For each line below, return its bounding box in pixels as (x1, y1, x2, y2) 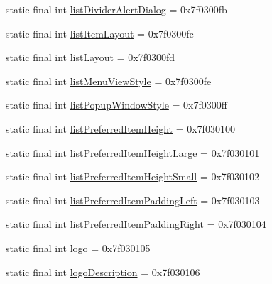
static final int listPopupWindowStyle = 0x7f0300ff (6, 97, 227, 112)
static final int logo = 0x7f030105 (6, 240, 151, 255)
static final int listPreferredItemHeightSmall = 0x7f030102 (6, 169, 260, 184)
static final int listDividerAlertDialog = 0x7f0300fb (6, 2, 227, 16)
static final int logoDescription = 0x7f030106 (6, 264, 200, 279)
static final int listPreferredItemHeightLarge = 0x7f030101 (6, 145, 260, 160)
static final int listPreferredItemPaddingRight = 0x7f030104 (6, 217, 266, 231)
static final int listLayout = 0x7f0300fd (6, 50, 175, 65)
